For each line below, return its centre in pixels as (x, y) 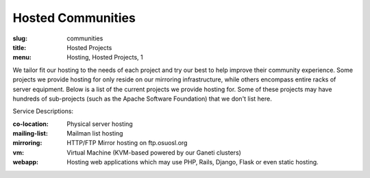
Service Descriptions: (43, 111)
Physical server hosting (100, 124)
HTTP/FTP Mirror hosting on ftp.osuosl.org (127, 143)
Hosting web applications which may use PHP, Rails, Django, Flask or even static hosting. (193, 162)
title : (20, 47)
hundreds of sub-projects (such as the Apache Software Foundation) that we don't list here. (142, 99)
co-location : (31, 124)
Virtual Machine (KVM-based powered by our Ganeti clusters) (154, 152)
